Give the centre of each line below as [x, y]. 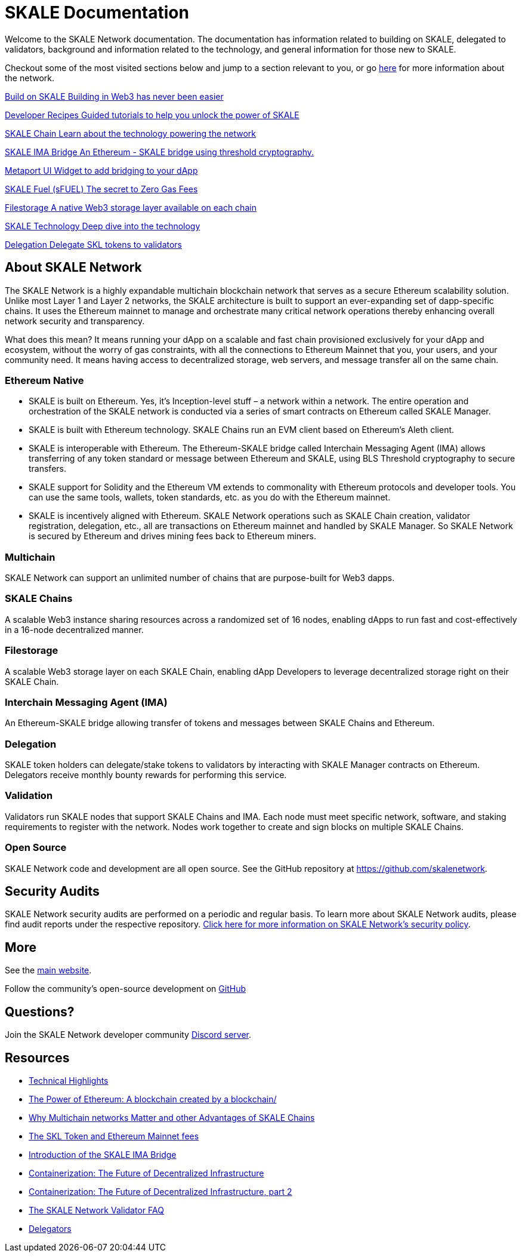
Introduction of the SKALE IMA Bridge [103, 1154]
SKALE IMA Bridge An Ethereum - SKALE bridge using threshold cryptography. [160, 152]
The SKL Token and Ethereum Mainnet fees [114, 1136]
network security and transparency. [75, 321]
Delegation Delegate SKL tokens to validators [94, 244]
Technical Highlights [69, 1080]
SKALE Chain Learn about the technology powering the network [130, 133]
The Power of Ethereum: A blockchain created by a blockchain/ [153, 1099]
